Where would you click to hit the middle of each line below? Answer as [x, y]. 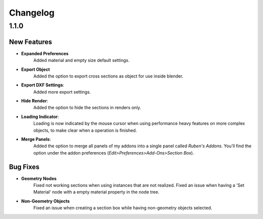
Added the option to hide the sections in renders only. [87, 108]
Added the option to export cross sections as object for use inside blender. [108, 76]
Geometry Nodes [39, 179]
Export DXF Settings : [43, 85]
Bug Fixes [24, 167]
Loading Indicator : [40, 117]
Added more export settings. [62, 92]
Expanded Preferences [45, 53]
